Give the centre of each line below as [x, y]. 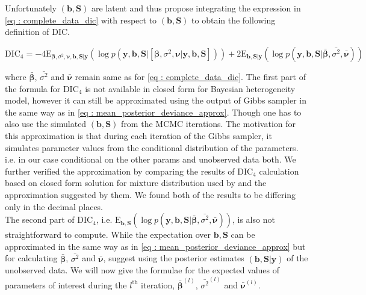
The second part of [40, 219]
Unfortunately [31, 8]
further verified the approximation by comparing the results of [120, 171]
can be [243, 234]
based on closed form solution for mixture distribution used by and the [136, 183]
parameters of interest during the [66, 284]
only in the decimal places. [54, 206]
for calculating [31, 258]
